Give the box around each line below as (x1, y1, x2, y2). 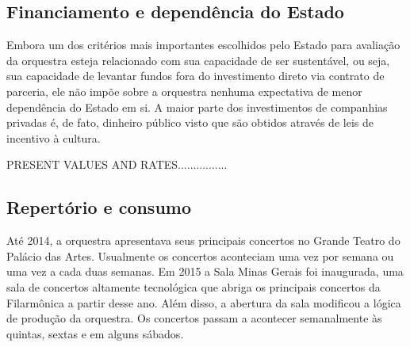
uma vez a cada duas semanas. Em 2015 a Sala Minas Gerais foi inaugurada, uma (6, 263, 404, 280)
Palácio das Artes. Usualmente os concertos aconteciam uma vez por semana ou (6, 247, 394, 264)
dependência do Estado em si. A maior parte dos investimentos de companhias (6, 98, 388, 115)
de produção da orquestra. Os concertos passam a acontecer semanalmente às (6, 310, 382, 326)
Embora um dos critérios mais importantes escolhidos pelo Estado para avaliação (6, 36, 400, 53)
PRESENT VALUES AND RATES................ (6, 156, 228, 173)
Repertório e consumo (6, 195, 192, 219)
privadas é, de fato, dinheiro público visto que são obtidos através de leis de (6, 114, 374, 131)
